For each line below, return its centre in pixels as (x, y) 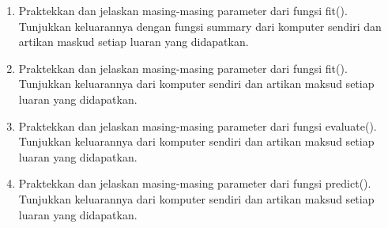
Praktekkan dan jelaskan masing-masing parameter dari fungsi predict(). (195, 183)
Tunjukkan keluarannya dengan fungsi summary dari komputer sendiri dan (200, 26)
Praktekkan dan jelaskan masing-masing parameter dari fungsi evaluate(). (198, 125)
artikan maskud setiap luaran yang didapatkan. (134, 42)
